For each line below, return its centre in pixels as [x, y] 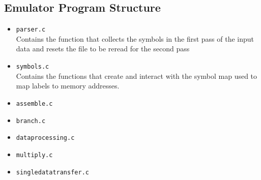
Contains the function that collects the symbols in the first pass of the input [135, 38]
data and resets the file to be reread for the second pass [103, 49]
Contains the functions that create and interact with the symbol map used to [137, 76]
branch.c [31, 121]
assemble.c [34, 103]
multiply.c [34, 155]
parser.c [31, 30]
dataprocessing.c [45, 138]
